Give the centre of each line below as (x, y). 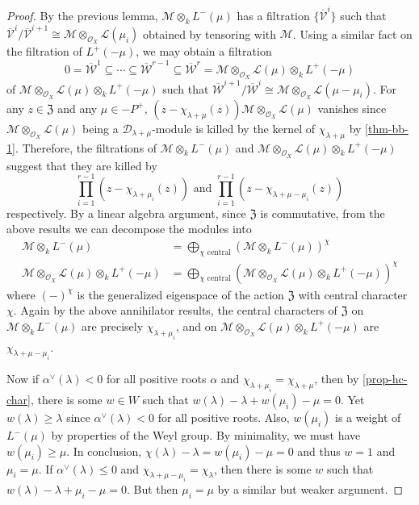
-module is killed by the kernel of (234, 128)
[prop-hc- (385, 379)
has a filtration (273, 15)
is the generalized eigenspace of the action (180, 294)
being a (101, 128)
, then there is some (262, 468)
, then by (337, 379)
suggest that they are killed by (82, 165)
